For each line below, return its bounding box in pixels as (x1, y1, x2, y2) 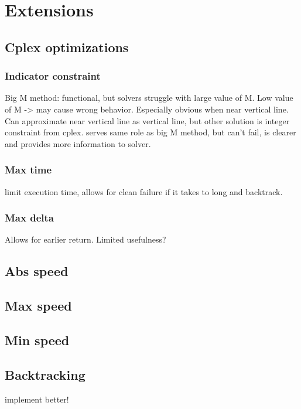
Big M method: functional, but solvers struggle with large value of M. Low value (5, 91, 293, 104)
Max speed (5, 296, 72, 315)
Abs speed (5, 262, 69, 280)
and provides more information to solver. (5, 137, 151, 149)
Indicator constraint (5, 69, 101, 83)
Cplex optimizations (5, 38, 129, 56)
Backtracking (5, 365, 85, 383)
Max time (5, 162, 52, 177)
